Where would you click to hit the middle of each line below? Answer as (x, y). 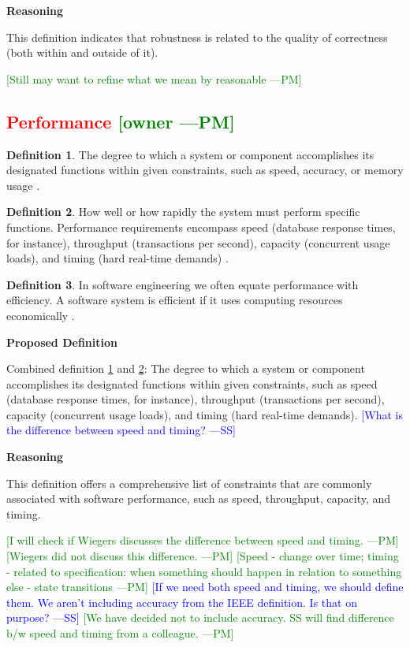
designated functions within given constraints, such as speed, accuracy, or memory (205, 170)
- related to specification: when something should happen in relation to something (204, 571)
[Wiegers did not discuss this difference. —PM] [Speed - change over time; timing (203, 556)
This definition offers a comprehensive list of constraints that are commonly (189, 483)
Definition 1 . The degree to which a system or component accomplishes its (190, 154)
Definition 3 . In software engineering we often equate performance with (183, 284)
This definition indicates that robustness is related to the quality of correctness (197, 37)
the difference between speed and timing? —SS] (121, 430)
